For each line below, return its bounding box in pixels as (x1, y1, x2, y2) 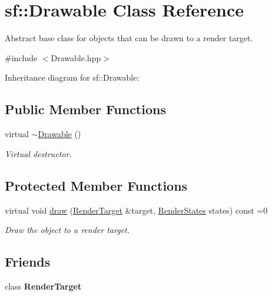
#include (5, 51, 38, 64)
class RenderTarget (5, 280, 82, 292)
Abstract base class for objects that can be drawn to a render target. (5, 32, 253, 44)
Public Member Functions (5, 100, 166, 118)
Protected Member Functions (5, 176, 188, 194)
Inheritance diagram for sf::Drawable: (5, 71, 140, 84)
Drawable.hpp (51, 51, 101, 64)
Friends (5, 252, 51, 271)
